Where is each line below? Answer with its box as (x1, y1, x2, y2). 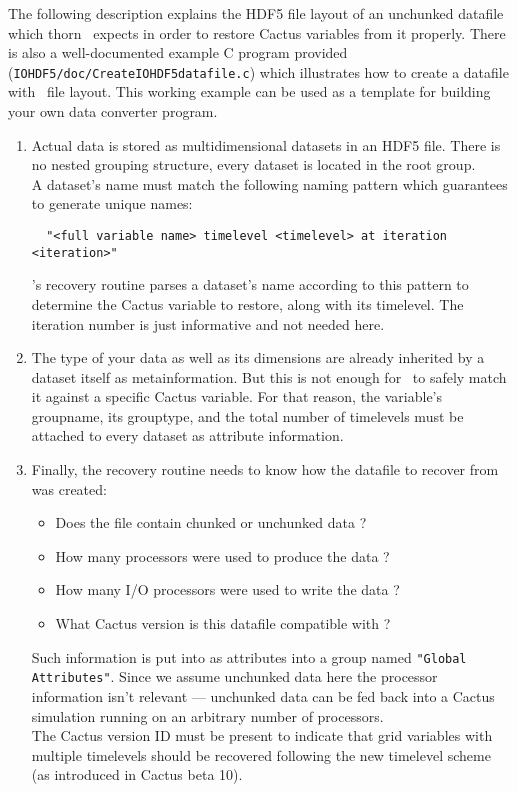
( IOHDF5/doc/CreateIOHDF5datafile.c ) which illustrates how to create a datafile (8, 61, 509, 82)
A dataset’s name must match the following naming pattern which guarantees (31, 173, 508, 194)
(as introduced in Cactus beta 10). (31, 764, 243, 785)
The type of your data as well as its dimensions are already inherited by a (31, 347, 485, 368)
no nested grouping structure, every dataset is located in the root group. (31, 154, 476, 175)
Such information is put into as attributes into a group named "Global (31, 646, 467, 667)
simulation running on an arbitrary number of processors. (31, 705, 384, 726)
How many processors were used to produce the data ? (55, 545, 390, 566)
